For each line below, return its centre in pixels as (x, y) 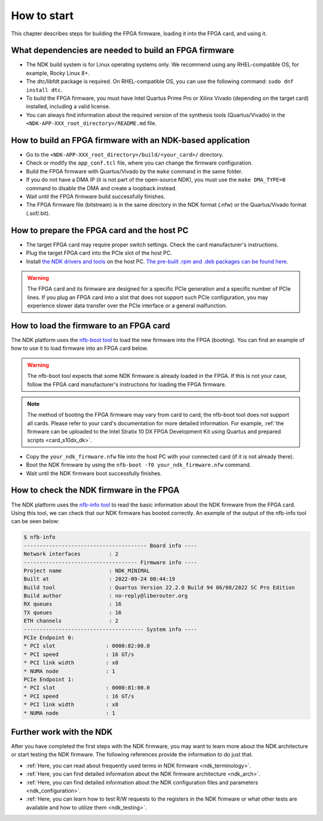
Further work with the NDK (62, 732)
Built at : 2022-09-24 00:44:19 (100, 579)
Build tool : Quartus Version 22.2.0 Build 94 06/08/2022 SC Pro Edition (159, 587)
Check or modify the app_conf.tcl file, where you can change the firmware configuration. (139, 163)
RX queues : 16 (73, 604)
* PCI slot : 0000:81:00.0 (87, 688)
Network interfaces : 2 (71, 554)
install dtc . (44, 90)
